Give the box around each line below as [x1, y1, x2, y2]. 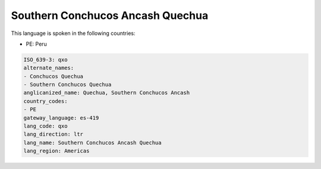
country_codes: [23, 98, 68, 104]
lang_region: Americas [23, 148, 90, 154]
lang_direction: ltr [23, 131, 83, 138]
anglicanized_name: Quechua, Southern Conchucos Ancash [23, 90, 190, 96]
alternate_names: [23, 65, 74, 71]
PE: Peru [26, 40, 47, 47]
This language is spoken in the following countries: [11, 30, 136, 37]
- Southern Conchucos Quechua [23, 81, 112, 88]
